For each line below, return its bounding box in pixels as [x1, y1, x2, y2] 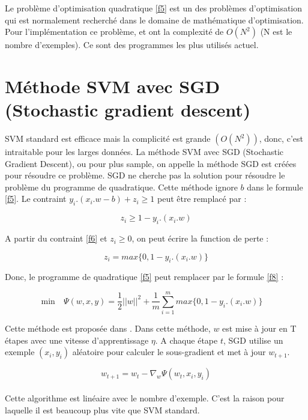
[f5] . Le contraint [5, 192, 67, 205]
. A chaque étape [155, 333, 218, 346]
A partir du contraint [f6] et [5, 232, 107, 245]
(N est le [260, 25, 292, 38]
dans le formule [247, 180, 303, 193]
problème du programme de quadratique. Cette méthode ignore [5, 180, 238, 193]
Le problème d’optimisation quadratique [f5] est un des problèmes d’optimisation [5, 2, 303, 14]
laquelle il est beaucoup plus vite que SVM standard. [5, 403, 200, 416]
